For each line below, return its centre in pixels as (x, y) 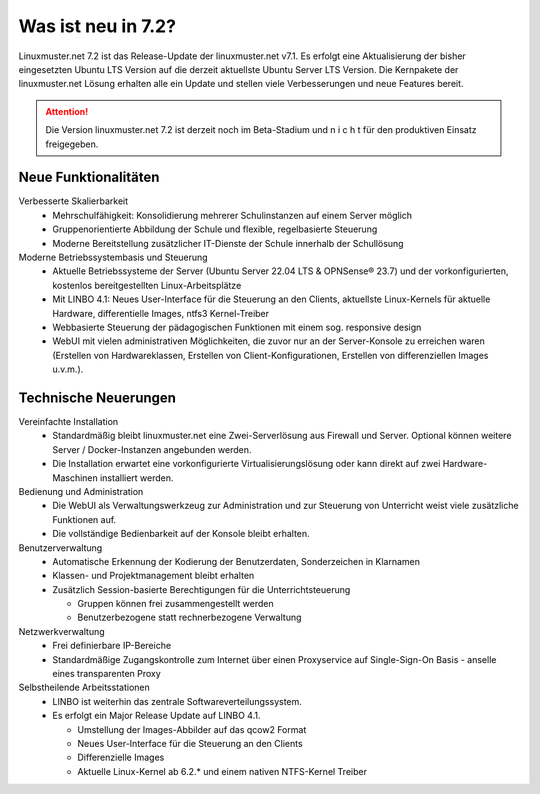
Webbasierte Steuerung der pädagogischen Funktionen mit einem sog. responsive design (237, 327)
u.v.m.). (68, 369)
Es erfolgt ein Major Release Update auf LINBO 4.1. (156, 716)
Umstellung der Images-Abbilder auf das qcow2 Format (192, 729)
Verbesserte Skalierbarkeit (73, 201)
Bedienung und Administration (81, 491)
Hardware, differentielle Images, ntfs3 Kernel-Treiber (161, 313)
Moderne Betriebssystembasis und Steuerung (113, 257)
